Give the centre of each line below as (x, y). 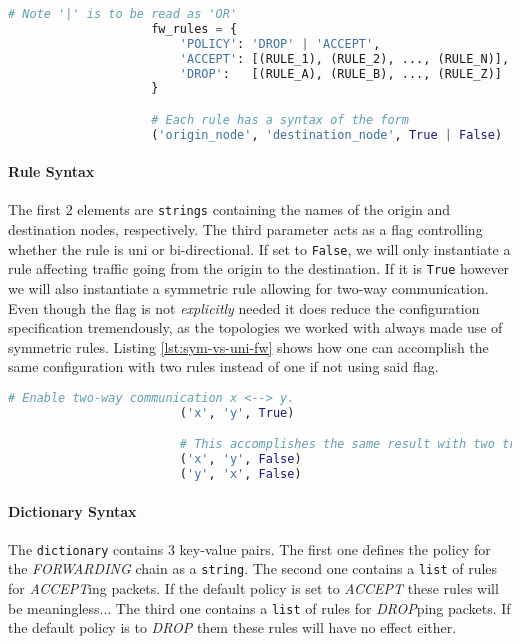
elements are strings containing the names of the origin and (264, 209)
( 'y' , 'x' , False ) (240, 474)
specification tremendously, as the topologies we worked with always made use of (255, 327)
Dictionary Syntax (72, 510)
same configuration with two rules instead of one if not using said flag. (223, 366)
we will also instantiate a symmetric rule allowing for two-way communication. (248, 288)
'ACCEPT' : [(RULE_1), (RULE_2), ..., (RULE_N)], (344, 58)
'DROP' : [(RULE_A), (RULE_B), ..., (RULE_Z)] (340, 73)
